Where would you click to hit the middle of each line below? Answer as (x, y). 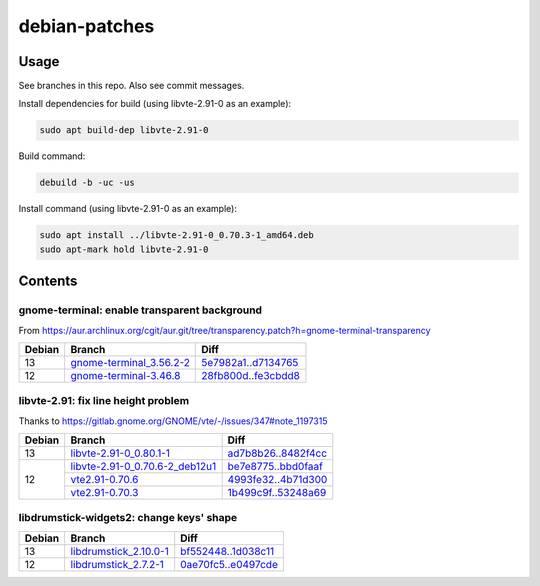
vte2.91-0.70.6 (104, 480)
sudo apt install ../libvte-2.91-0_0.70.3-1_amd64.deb (176, 235)
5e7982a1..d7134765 (250, 362)
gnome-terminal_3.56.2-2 (130, 362)
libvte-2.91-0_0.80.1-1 (120, 453)
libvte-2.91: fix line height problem (104, 401)
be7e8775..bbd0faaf (275, 467)
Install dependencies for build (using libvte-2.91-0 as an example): (155, 104)
